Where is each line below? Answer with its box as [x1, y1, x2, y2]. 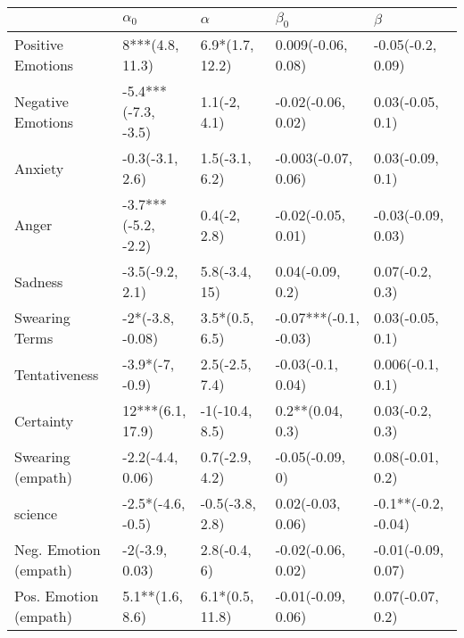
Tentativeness [14, 363, 99, 385]
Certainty [14, 410, 74, 431]
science [14, 502, 58, 524]
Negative [14, 90, 69, 112]
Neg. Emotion [14, 539, 101, 560]
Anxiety [14, 157, 64, 178]
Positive [14, 34, 63, 55]
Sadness [14, 270, 63, 292]
